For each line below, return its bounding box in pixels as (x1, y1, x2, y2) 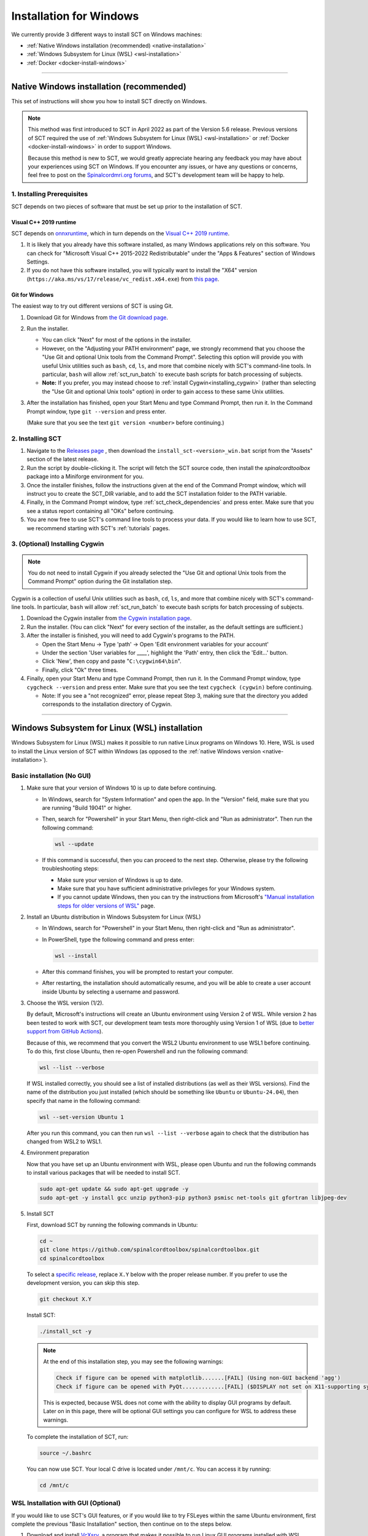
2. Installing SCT (11, 434, 62, 442)
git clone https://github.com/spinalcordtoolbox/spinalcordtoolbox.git (39, 1246, 260, 1253)
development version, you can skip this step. (26, 1279, 140, 1287)
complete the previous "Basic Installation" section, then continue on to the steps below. (11, 1521, 232, 1528)
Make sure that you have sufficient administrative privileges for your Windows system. (57, 885, 276, 892)
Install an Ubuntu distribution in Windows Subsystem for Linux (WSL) (26, 913, 201, 921)
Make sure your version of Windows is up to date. (57, 876, 183, 884)
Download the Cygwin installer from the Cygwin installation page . (26, 614, 192, 622)
